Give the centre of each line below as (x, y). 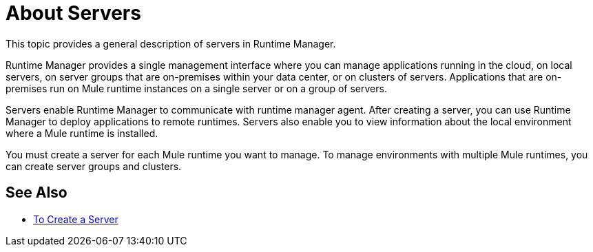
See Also (37, 193)
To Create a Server (76, 219)
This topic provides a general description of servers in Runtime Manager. (171, 43)
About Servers (73, 13)
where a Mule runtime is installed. (82, 133)
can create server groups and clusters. (94, 166)
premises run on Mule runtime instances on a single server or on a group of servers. (196, 88)
